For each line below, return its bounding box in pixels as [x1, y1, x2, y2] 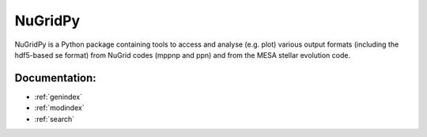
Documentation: [14, 71, 96, 85]
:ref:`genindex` [34, 92, 83, 101]
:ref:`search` [34, 114, 75, 124]
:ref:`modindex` [34, 103, 85, 112]
